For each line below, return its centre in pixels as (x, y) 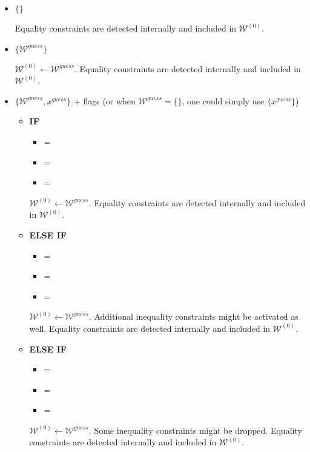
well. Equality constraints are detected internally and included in (150, 328)
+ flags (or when (104, 100)
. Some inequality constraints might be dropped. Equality (195, 430)
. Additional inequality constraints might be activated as (193, 316)
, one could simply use (223, 100)
